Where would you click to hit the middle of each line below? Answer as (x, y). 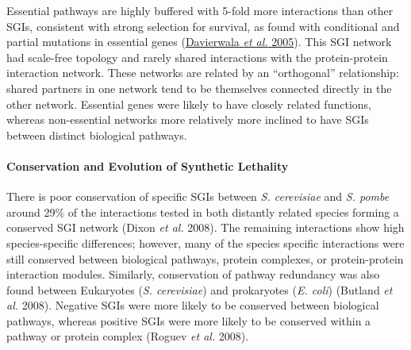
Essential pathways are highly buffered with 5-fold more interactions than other (200, 10)
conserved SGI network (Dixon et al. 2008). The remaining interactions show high (205, 227)
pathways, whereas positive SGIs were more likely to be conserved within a (189, 320)
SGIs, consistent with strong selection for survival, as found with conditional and (203, 26)
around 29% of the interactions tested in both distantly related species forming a (203, 212)
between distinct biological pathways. (97, 135)
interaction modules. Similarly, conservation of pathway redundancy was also (193, 274)
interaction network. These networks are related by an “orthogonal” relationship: (203, 73)
